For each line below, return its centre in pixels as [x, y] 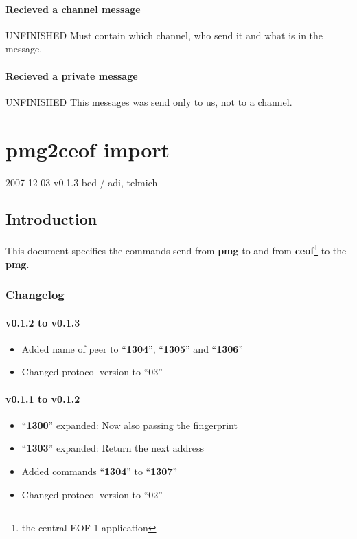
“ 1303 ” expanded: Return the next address [113, 448]
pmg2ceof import [88, 149]
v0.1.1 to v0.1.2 [43, 398]
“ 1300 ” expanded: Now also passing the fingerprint [129, 425]
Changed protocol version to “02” [92, 494]
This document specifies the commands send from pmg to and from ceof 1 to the [176, 249]
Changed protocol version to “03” [92, 372]
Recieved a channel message [73, 9]
